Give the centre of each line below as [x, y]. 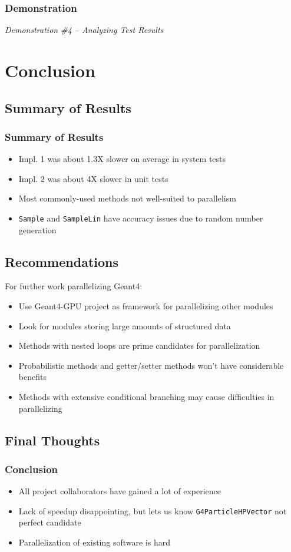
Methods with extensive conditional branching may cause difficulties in [146, 396]
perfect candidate [50, 522]
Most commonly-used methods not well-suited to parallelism [127, 198]
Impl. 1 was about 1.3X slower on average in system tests [122, 159]
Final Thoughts [52, 440]
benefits [32, 377]
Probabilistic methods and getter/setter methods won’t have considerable [151, 365]
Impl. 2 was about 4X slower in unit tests [93, 178]
